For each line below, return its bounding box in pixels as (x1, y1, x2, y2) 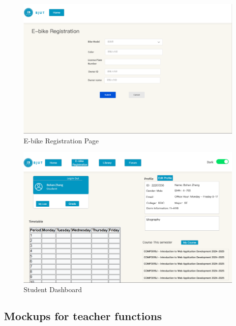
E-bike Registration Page (24, 135, 99, 145)
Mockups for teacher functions (4, 308, 162, 324)
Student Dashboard (24, 284, 82, 295)
